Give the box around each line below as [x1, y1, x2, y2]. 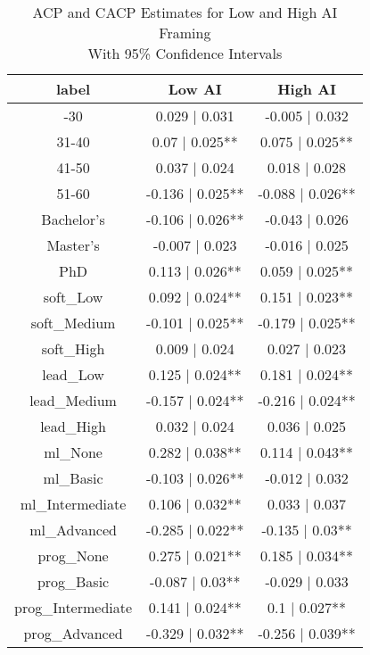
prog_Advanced [23, 623, 123, 643]
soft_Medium [30, 312, 116, 333]
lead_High [40, 416, 106, 436]
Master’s [46, 235, 100, 255]
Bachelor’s [41, 209, 105, 229]
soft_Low [43, 286, 103, 307]
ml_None [44, 442, 103, 462]
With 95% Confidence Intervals [87, 43, 283, 63]
